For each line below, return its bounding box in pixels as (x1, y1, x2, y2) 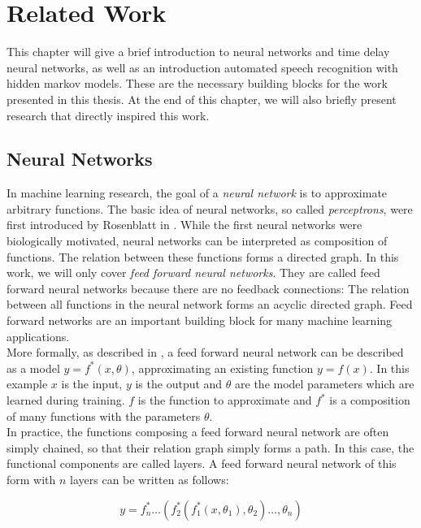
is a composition (329, 392, 410, 409)
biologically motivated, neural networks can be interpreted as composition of (7, 232, 388, 249)
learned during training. (7, 392, 125, 409)
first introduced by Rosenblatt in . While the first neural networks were (7, 216, 362, 233)
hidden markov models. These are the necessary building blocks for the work (7, 75, 388, 92)
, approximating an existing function (131, 359, 314, 376)
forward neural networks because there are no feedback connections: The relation (7, 279, 410, 296)
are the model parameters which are (235, 375, 414, 392)
